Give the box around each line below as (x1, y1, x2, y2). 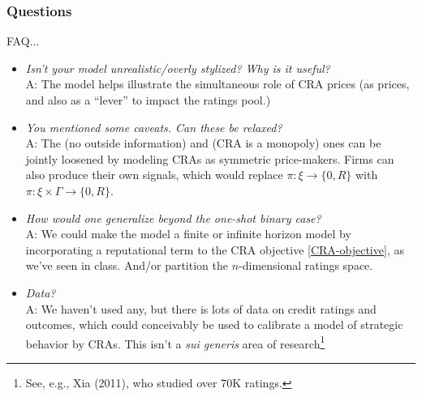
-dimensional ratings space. (239, 257, 373, 274)
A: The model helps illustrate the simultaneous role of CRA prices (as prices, (25, 75, 410, 92)
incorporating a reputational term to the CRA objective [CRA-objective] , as (25, 241, 404, 258)
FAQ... (6, 32, 40, 49)
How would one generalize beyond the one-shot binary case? (25, 209, 321, 226)
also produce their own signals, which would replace (25, 166, 283, 183)
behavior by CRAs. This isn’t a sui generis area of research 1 (25, 332, 325, 352)
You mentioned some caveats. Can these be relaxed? (25, 118, 282, 135)
